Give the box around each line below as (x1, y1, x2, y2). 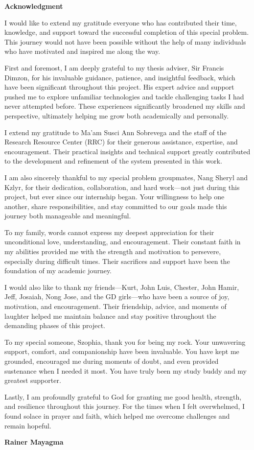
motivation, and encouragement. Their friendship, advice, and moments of (4, 301, 227, 311)
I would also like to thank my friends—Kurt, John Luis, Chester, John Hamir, (4, 282, 239, 292)
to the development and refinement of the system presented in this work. (4, 156, 222, 166)
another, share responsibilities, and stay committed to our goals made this (4, 201, 227, 211)
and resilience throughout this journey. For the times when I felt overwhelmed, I (4, 401, 245, 411)
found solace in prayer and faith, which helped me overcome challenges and (4, 410, 230, 421)
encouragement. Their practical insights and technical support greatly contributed (4, 146, 251, 156)
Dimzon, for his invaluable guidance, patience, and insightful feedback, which (4, 72, 235, 82)
